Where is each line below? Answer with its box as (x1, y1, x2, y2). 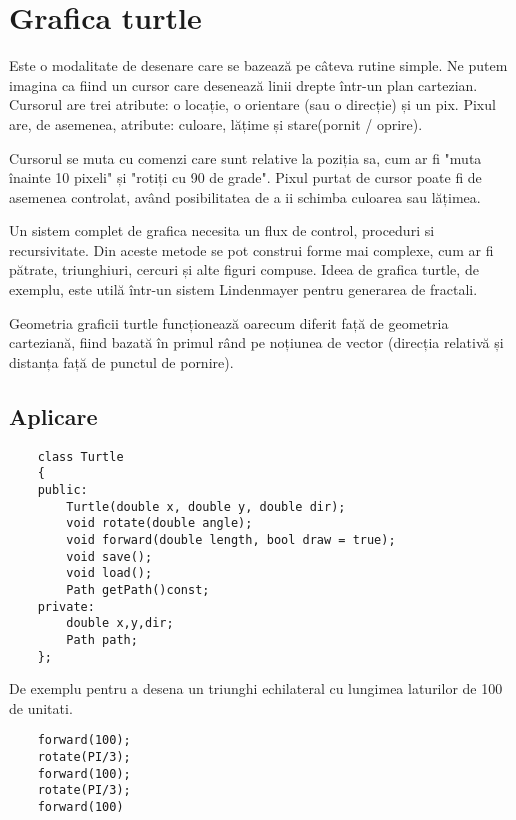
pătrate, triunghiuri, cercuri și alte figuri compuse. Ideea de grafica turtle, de (9, 259, 479, 280)
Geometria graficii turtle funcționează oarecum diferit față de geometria (9, 312, 449, 333)
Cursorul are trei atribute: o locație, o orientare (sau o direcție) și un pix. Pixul (9, 94, 496, 115)
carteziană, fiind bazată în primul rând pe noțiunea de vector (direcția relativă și (9, 332, 504, 353)
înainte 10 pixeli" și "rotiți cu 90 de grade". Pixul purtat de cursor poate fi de (9, 167, 482, 188)
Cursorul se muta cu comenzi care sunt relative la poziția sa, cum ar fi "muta (9, 147, 482, 168)
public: (37, 482, 88, 497)
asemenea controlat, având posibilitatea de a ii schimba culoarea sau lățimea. (9, 186, 481, 207)
